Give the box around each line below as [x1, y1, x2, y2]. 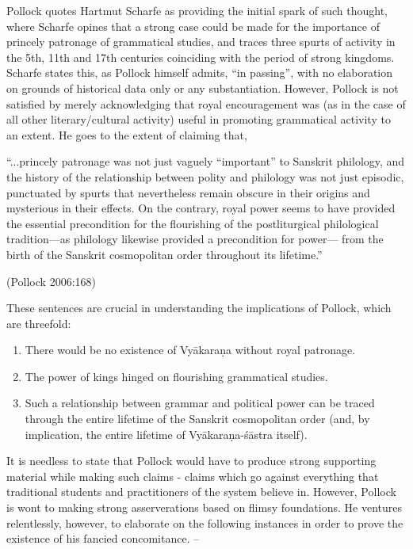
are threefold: [6, 315, 71, 331]
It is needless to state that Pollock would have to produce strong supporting [6, 452, 377, 469]
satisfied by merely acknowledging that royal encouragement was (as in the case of [6, 95, 406, 112]
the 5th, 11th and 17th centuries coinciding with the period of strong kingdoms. [6, 48, 395, 65]
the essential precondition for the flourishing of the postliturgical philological [6, 215, 379, 231]
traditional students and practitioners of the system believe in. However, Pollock [6, 483, 396, 500]
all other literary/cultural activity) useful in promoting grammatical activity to [6, 111, 391, 128]
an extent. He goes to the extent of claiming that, [6, 126, 247, 143]
